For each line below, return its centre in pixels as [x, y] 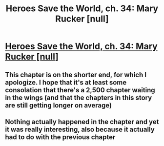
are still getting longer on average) [59, 105]
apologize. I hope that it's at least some [66, 82]
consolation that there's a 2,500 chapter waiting [80, 90]
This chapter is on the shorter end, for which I [76, 74]
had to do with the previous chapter [60, 137]
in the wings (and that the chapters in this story [79, 97]
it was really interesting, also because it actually [80, 129]
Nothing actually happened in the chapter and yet [82, 122]
